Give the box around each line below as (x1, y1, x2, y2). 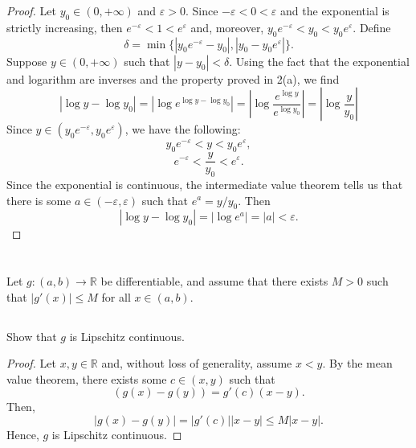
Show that (6, 327, 57, 344)
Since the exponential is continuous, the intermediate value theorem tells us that (6, 175, 403, 192)
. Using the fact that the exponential (229, 52, 410, 69)
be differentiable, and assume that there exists (100, 273, 328, 290)
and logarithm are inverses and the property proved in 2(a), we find (6, 70, 340, 87)
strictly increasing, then (6, 18, 123, 35)
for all (101, 288, 131, 305)
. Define (353, 18, 391, 35)
